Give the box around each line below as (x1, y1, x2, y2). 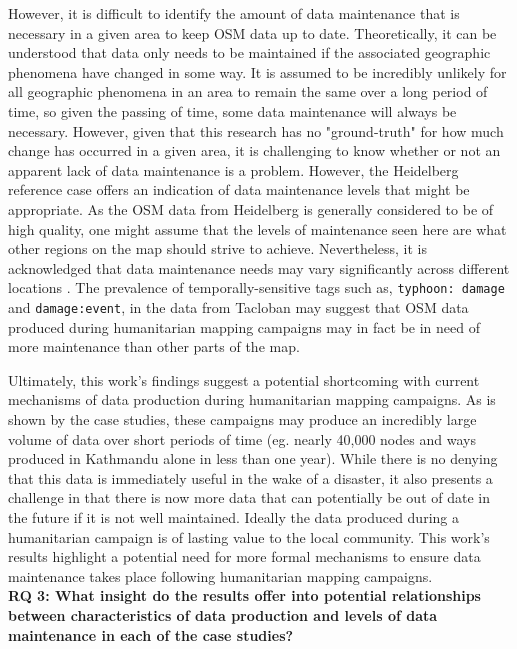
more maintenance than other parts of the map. (8, 336, 300, 357)
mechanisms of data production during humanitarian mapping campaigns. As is (8, 389, 496, 410)
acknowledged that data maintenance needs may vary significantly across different (8, 257, 510, 278)
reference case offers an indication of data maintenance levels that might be (8, 179, 470, 200)
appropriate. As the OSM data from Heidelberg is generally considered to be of (8, 198, 494, 219)
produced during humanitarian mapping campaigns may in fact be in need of (8, 316, 480, 337)
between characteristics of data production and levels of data (8, 604, 438, 625)
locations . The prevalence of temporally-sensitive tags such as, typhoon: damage (8, 277, 505, 298)
